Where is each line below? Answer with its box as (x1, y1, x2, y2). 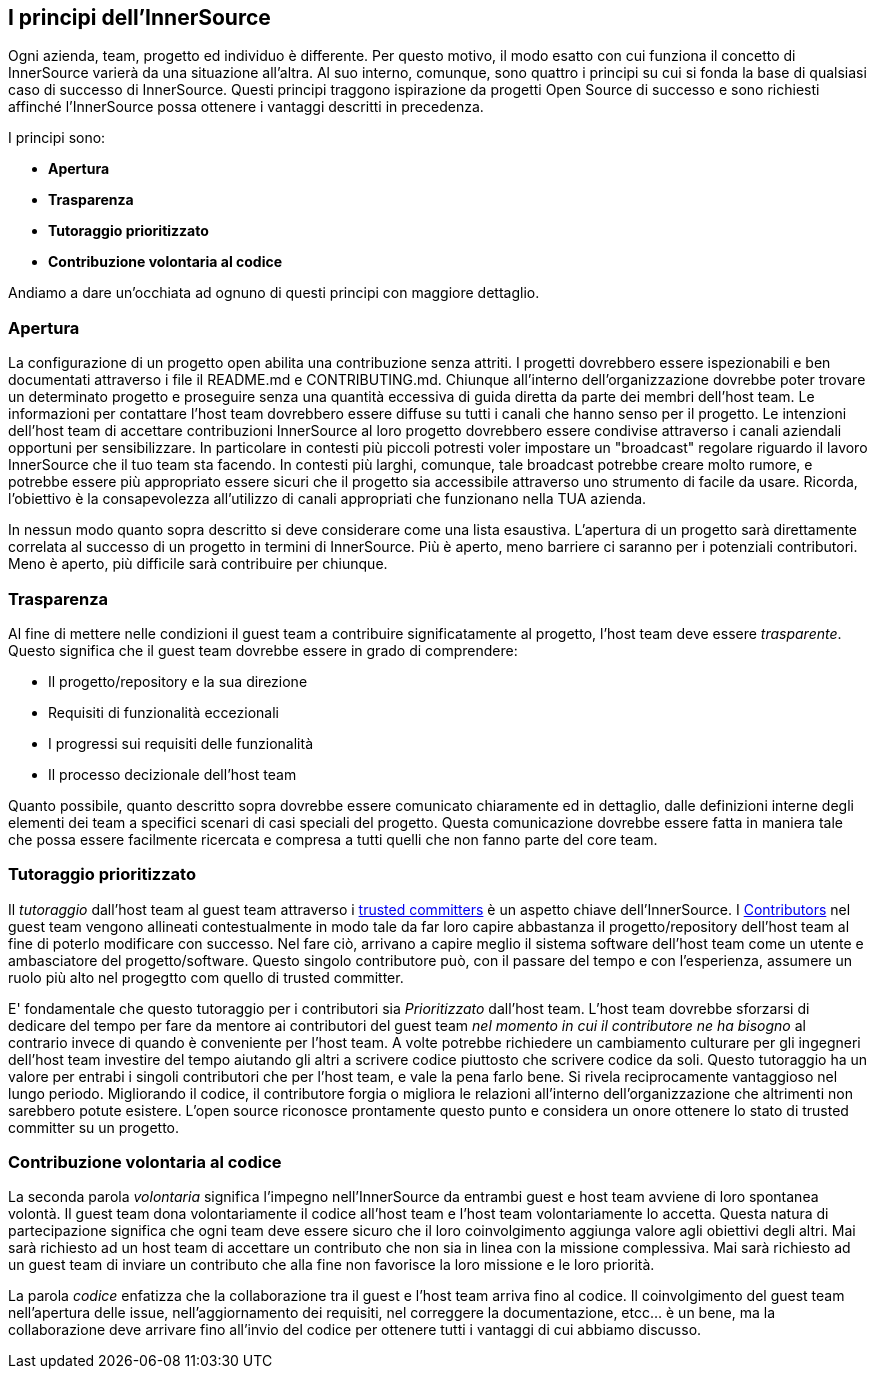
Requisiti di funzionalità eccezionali (48, 703, 279, 721)
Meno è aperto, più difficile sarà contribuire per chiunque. (8, 555, 388, 573)
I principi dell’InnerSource (8, 5, 271, 30)
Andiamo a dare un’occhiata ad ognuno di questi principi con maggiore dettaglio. (8, 284, 540, 302)
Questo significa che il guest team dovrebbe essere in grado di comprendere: (8, 641, 518, 659)
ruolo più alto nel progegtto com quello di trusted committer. (8, 968, 404, 986)
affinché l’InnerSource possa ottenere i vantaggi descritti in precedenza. (8, 98, 484, 116)
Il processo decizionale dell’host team (48, 765, 297, 783)
